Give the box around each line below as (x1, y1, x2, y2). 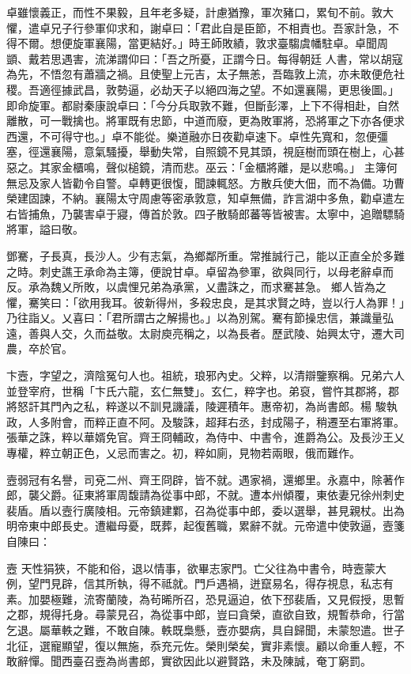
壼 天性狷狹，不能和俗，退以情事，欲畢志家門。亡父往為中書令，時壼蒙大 (6, 559, 386, 576)
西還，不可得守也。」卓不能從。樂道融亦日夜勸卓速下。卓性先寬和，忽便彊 (6, 127, 388, 144)
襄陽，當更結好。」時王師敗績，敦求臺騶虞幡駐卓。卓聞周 (94, 35, 388, 51)
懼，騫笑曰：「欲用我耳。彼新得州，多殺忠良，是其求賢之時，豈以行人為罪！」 (6, 293, 405, 310)
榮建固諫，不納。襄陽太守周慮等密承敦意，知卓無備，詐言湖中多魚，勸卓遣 (6, 190, 394, 206)
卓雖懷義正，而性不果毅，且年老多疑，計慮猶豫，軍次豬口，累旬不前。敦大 (6, 4, 394, 20)
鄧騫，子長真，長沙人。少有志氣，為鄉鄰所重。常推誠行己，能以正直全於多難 (6, 247, 405, 263)
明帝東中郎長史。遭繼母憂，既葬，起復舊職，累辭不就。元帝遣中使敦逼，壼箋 (6, 517, 405, 534)
